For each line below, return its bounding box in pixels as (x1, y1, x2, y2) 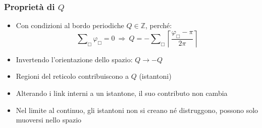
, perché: (145, 20, 172, 31)
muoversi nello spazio (16, 114, 82, 125)
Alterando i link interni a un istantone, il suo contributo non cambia (16, 88, 228, 98)
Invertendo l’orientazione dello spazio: (16, 54, 133, 64)
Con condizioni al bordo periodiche (16, 20, 124, 31)
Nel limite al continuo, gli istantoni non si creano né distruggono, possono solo (16, 104, 258, 115)
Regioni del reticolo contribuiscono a (16, 71, 129, 81)
